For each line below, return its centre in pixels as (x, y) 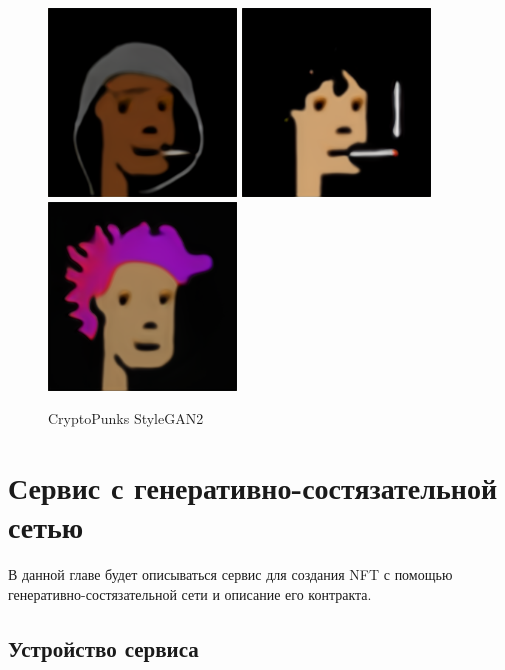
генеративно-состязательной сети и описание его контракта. (190, 593)
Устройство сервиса (103, 647)
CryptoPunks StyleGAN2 (126, 418)
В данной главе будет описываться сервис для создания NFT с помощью (230, 574)
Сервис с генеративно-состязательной (253, 486)
